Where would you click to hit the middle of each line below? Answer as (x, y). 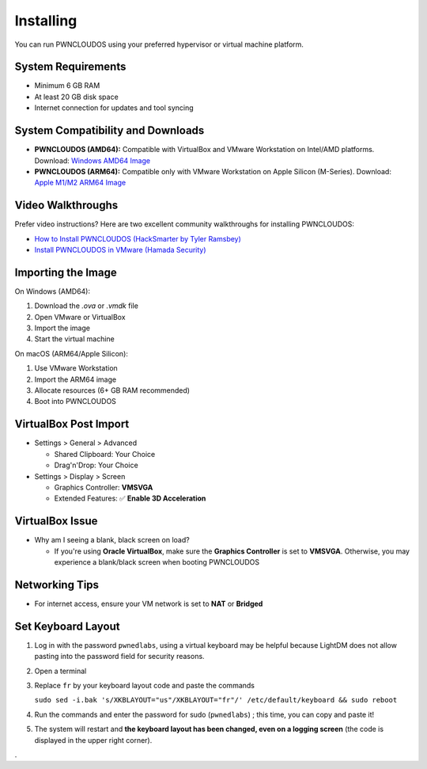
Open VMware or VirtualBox (80, 317)
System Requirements (70, 67)
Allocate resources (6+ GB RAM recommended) (112, 390)
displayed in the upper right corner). (93, 740)
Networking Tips (57, 585)
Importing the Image (66, 272)
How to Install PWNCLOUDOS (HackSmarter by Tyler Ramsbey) (138, 238)
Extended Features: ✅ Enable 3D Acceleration (130, 498)
